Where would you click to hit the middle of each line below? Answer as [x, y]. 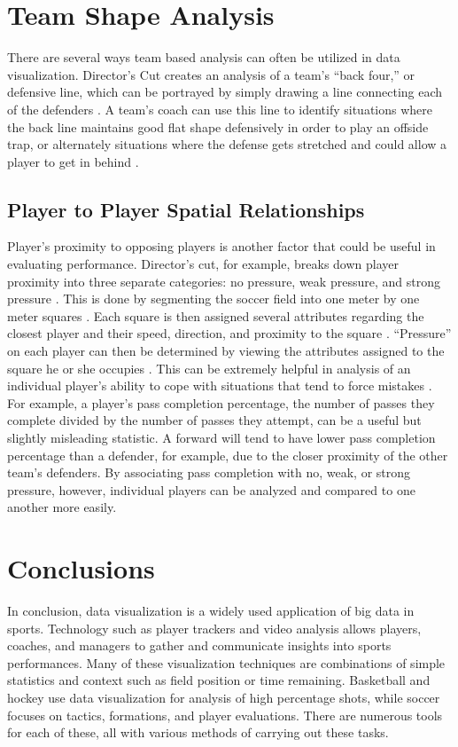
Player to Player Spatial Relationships [186, 209]
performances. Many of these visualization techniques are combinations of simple [226, 662]
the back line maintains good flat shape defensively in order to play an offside [218, 126]
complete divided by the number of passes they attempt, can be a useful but [214, 420]
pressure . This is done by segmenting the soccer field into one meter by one [213, 299]
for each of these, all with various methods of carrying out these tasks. [198, 732]
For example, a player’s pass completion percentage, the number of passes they [221, 402]
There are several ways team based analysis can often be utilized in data [204, 57]
